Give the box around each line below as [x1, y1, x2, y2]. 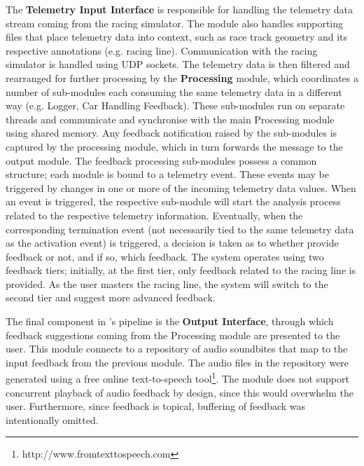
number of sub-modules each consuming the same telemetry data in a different [6, 84, 342, 99]
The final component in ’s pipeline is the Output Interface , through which [6, 314, 334, 329]
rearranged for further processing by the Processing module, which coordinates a [6, 70, 358, 85]
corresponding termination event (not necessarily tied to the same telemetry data [6, 221, 354, 236]
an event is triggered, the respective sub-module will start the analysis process [6, 194, 341, 209]
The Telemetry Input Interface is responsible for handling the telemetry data [6, 2, 353, 16]
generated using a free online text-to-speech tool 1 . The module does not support [6, 369, 349, 386]
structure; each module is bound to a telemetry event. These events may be [6, 167, 329, 181]
